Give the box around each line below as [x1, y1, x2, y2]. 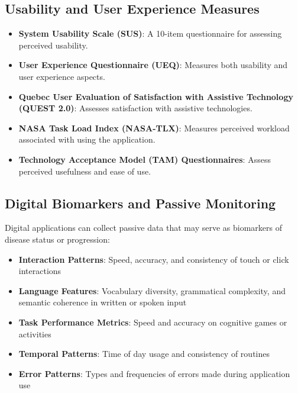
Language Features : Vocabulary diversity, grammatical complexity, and [18, 284, 286, 297]
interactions [18, 265, 61, 277]
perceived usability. [18, 38, 88, 51]
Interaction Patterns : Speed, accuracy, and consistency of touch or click [18, 253, 289, 265]
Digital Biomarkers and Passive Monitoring [5, 194, 276, 212]
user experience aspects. [18, 70, 105, 82]
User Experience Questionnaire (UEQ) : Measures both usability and [18, 59, 288, 71]
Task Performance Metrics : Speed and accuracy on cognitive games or [18, 315, 287, 328]
